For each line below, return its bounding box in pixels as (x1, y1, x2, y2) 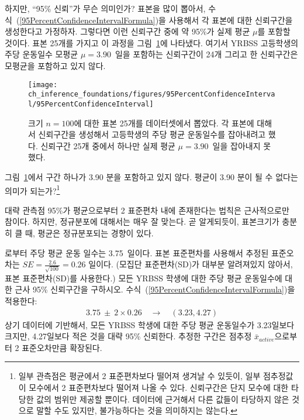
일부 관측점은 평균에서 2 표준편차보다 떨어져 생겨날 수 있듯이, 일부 (18, 370, 261, 382)
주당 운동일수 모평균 (5, 48, 78, 60)
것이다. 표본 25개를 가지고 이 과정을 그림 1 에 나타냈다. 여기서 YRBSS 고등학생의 (5, 36, 299, 49)
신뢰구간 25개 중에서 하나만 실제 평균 (40, 139, 175, 152)
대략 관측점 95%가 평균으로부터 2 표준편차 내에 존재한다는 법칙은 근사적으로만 (5, 204, 289, 216)
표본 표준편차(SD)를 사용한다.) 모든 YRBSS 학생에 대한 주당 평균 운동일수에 (5, 271, 282, 284)
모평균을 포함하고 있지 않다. (5, 59, 106, 71)
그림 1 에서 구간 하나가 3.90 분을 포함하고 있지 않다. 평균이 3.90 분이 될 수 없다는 (5, 170, 298, 183)
